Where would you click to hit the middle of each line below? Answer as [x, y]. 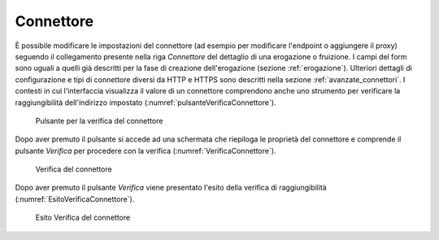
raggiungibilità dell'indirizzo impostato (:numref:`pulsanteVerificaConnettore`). [146, 103]
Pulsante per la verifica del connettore [99, 120]
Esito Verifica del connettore [83, 218]
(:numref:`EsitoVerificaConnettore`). [75, 199]
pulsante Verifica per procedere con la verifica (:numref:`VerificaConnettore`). [146, 151]
